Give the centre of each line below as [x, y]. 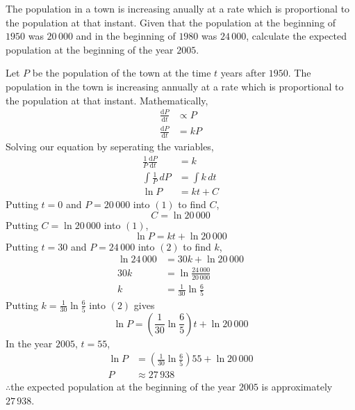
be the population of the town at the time [122, 73]
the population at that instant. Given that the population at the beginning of [171, 22]
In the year [29, 343]
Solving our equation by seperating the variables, [110, 146]
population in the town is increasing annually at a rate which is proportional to [175, 86]
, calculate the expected [296, 36]
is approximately [297, 387]
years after [243, 73]
